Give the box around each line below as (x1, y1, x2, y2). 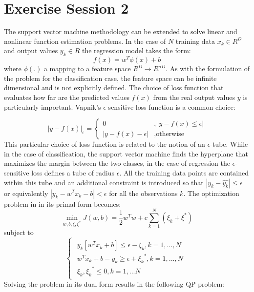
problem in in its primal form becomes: (4, 198, 121, 209)
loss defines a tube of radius (31, 167, 115, 177)
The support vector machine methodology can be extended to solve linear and (4, 26, 237, 37)
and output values (4, 45, 58, 56)
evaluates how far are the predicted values (4, 92, 129, 102)
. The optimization (183, 188, 239, 198)
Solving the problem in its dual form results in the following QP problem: (4, 279, 224, 289)
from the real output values (153, 92, 235, 102)
